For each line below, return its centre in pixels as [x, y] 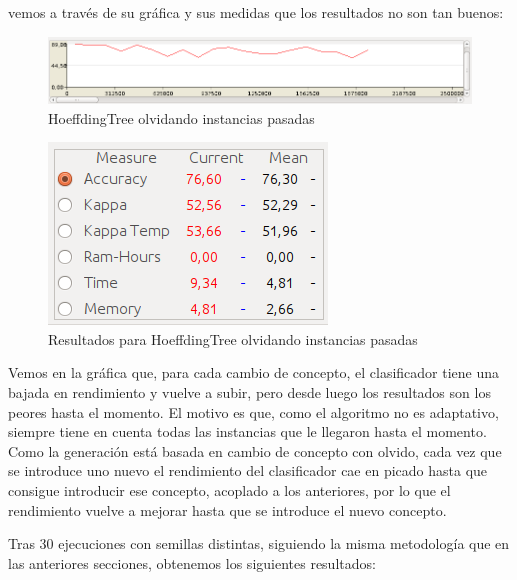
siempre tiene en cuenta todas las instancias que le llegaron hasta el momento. [247, 431]
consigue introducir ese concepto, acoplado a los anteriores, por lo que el [229, 489]
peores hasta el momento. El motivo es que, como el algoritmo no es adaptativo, [253, 411]
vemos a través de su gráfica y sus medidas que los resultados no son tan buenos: [256, 12]
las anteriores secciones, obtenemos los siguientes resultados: [192, 562]
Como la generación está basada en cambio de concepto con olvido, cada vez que [255, 450]
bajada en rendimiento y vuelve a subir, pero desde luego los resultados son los [249, 391]
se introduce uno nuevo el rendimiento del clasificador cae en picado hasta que [248, 470]
